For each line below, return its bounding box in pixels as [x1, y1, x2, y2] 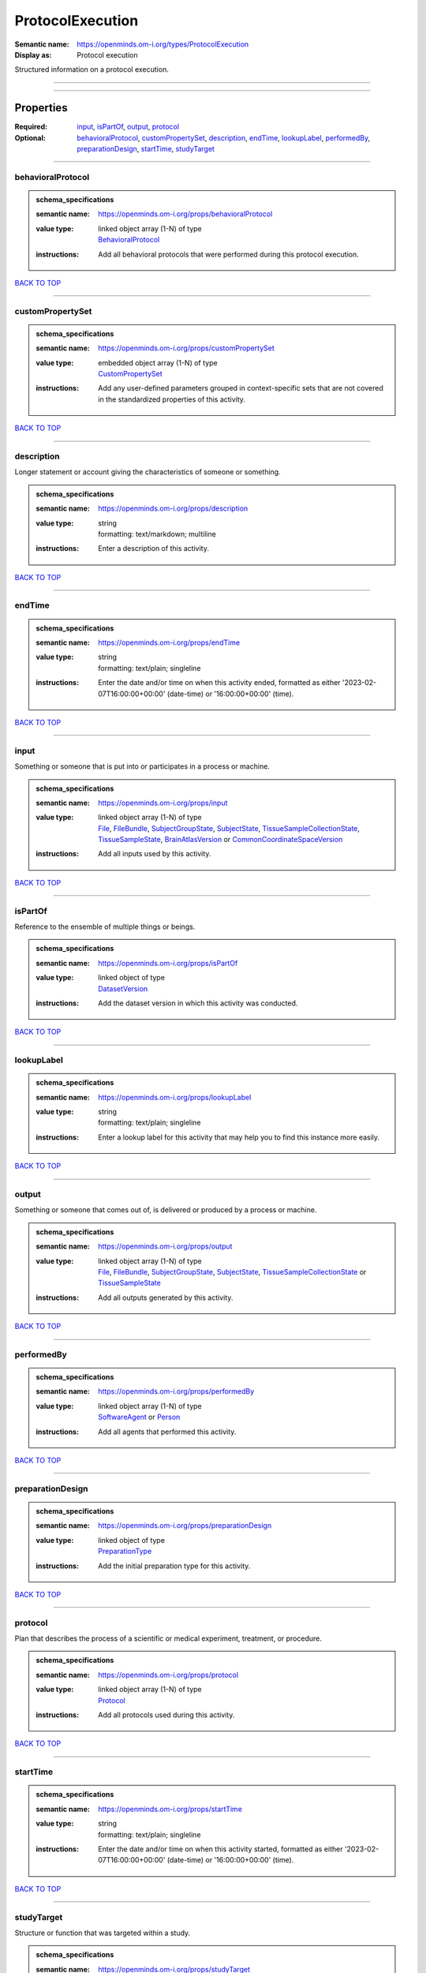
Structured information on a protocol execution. [14, 65, 169, 74]
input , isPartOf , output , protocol [77, 122, 180, 132]
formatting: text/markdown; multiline [98, 529, 216, 538]
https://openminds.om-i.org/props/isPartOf [98, 958, 238, 968]
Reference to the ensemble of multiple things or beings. [14, 922, 196, 931]
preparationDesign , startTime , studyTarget [77, 144, 215, 154]
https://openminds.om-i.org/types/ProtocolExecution [77, 39, 249, 49]
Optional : [14, 133, 47, 142]
